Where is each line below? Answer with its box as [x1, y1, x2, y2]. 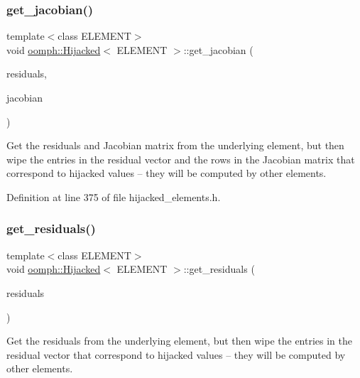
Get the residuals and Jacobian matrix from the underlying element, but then [6, 138, 344, 153]
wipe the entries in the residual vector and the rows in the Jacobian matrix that [6, 151, 355, 166]
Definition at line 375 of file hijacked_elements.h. [6, 189, 221, 204]
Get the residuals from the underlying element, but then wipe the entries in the [6, 333, 352, 348]
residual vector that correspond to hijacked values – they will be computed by [6, 347, 346, 362]
